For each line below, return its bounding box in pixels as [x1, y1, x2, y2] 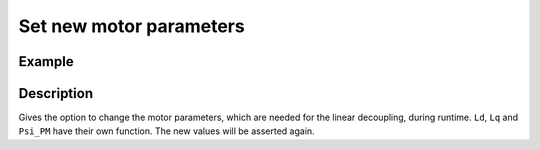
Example [18, 53, 74, 70]
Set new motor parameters [18, 15, 245, 37]
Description [18, 85, 94, 102]
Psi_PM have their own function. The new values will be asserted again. [18, 125, 315, 137]
